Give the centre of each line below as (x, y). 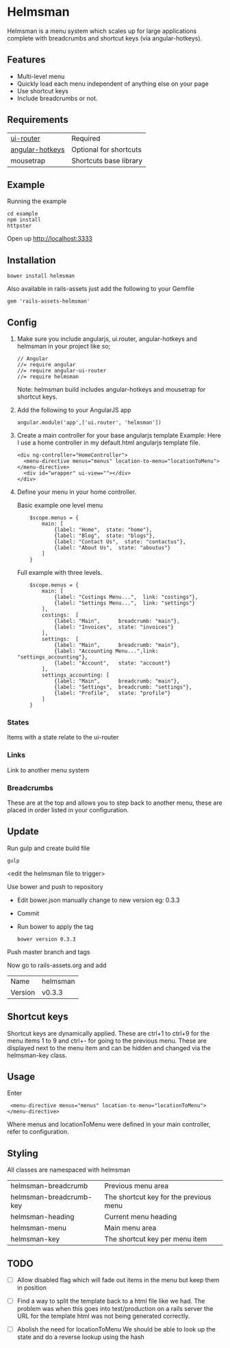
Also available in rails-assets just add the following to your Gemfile (101, 289)
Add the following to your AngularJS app (74, 410)
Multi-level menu (41, 76)
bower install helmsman (41, 276)
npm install (24, 220)
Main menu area (130, 1228)
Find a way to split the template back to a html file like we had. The (111, 1301)
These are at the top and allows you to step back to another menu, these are (115, 803)
